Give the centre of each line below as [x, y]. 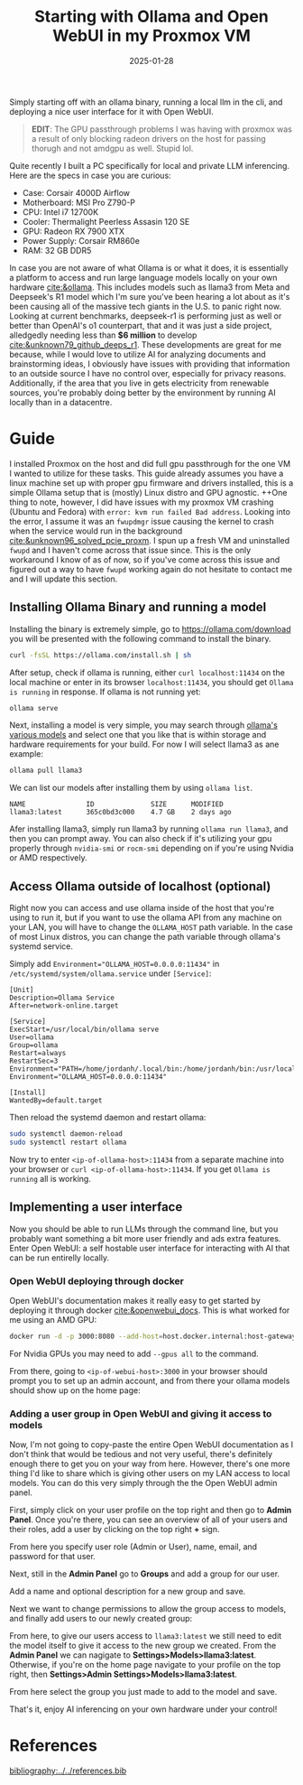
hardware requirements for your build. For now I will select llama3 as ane [144, 744]
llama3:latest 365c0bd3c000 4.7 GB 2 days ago [120, 813]
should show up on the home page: [75, 1390]
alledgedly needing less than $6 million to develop [103, 335]
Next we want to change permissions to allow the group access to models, [148, 1609]
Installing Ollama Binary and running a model [138, 607]
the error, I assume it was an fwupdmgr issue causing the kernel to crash [142, 521]
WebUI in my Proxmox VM [151, 36]
